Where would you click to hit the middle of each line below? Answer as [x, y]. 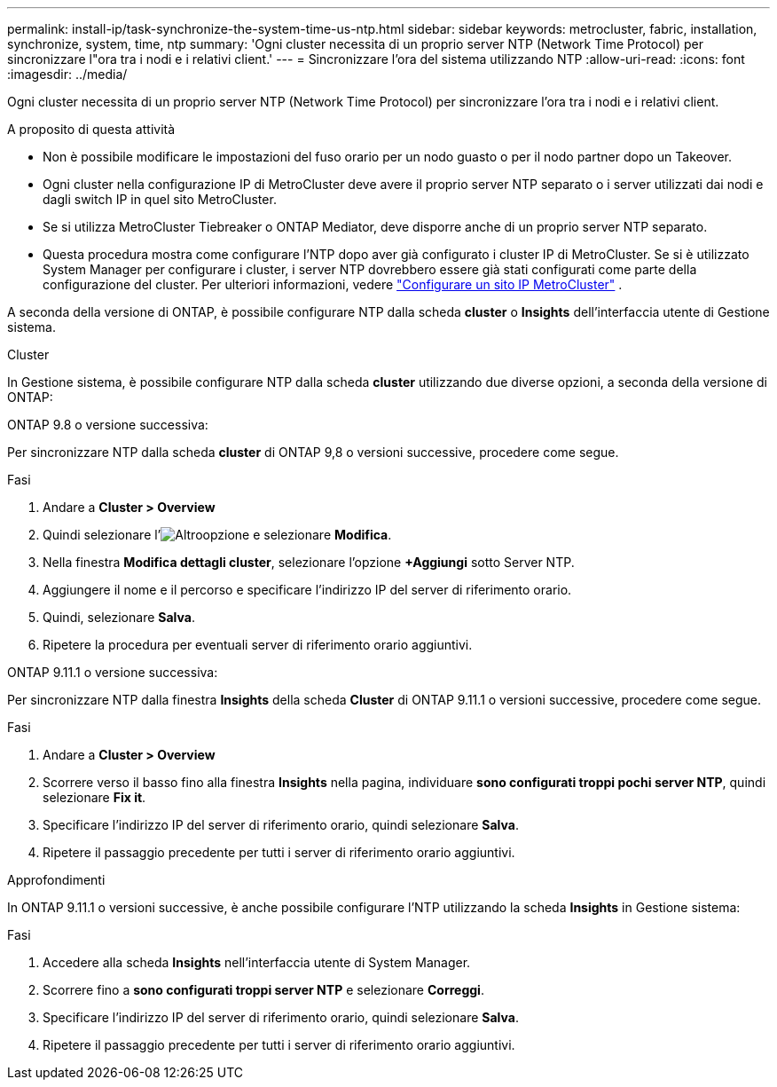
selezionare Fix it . [94, 797]
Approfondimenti [56, 880]
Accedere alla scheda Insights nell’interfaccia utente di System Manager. [257, 962]
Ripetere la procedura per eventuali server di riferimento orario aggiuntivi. [258, 645]
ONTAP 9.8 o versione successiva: [108, 425]
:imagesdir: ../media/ [67, 74]
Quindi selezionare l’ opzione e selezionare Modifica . [217, 535]
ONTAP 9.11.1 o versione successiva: [113, 672]
